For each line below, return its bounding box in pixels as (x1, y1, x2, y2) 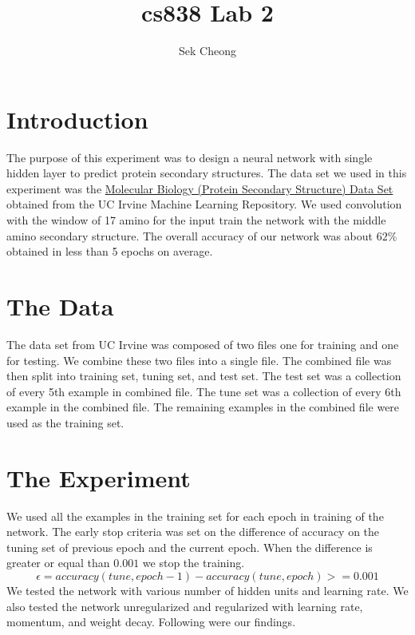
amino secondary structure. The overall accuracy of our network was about (6, 227, 373, 244)
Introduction (6, 102, 148, 135)
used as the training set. (6, 414, 125, 431)
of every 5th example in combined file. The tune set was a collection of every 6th (6, 383, 401, 399)
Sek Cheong (179, 42, 236, 59)
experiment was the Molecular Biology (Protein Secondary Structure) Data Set (6, 180, 393, 196)
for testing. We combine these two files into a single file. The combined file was (6, 351, 392, 368)
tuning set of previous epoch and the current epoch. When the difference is (6, 538, 373, 555)
